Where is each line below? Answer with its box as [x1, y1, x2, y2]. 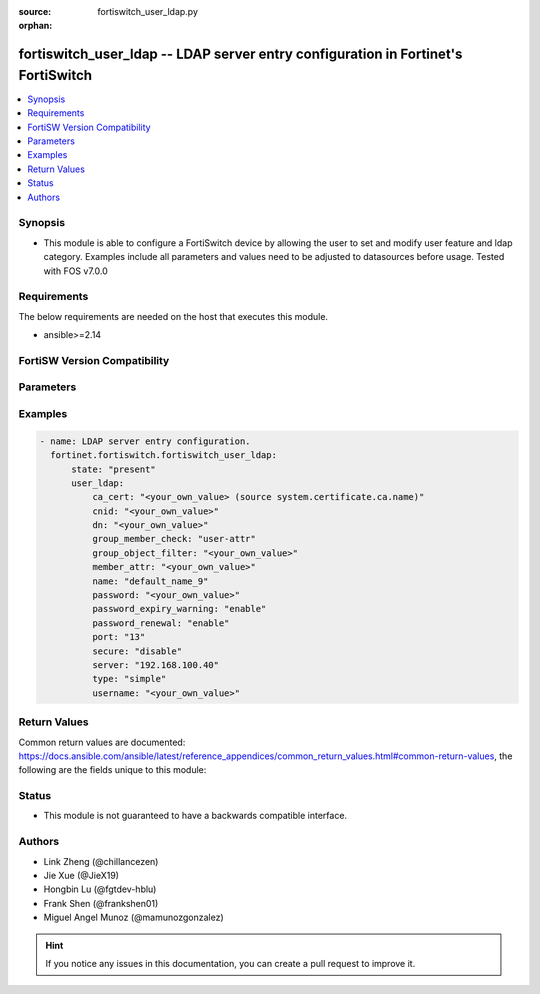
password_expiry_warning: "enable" [91, 603, 267, 615]
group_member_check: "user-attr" [91, 533, 257, 545]
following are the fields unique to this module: [18, 764, 207, 776]
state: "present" [71, 463, 157, 475]
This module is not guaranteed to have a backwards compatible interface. [43, 810, 348, 822]
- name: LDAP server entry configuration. [39, 435, 251, 447]
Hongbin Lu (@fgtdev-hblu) [43, 883, 157, 895]
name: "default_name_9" [91, 575, 209, 587]
